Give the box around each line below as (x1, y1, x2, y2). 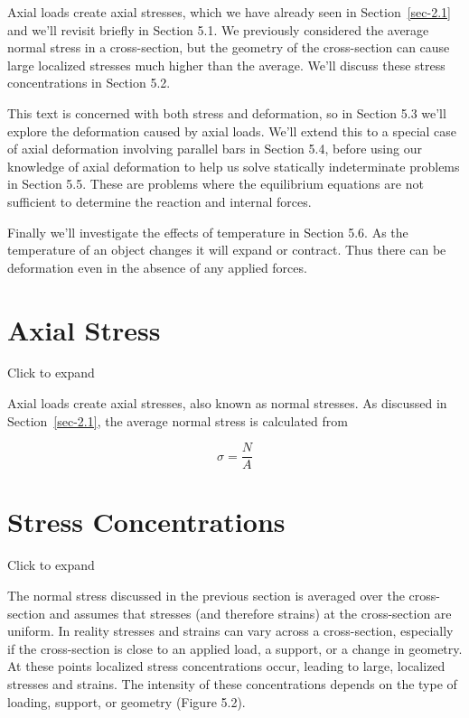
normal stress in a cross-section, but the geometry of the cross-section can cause (7, 38, 450, 57)
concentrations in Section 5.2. (7, 73, 171, 92)
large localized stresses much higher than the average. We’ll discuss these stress (7, 55, 446, 74)
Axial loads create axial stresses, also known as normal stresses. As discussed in (7, 394, 447, 413)
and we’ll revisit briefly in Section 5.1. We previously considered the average (7, 20, 429, 39)
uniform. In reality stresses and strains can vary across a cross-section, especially (7, 621, 454, 640)
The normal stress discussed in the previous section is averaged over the (7, 586, 405, 604)
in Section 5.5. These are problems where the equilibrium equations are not (7, 174, 424, 193)
